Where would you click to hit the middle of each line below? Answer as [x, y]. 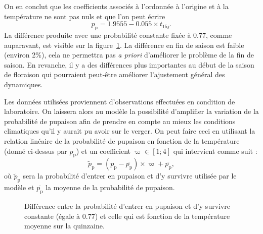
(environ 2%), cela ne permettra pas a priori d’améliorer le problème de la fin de [129, 55]
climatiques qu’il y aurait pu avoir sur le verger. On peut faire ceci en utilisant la [130, 131]
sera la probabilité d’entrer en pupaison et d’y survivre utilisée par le [130, 176]
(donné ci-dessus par [36, 151]
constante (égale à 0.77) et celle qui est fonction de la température [127, 216]
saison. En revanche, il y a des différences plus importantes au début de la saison [129, 64]
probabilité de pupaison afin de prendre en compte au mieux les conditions [120, 121]
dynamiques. [24, 84]
